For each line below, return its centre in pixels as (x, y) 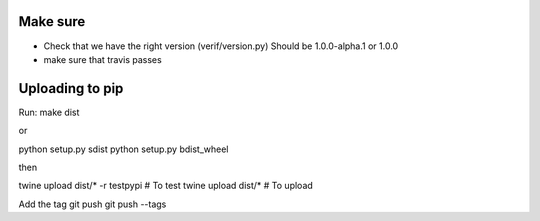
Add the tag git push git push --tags (92, 204)
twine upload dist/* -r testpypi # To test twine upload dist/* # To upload (166, 186)
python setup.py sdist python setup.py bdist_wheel (123, 149)
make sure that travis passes (102, 59)
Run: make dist (49, 112)
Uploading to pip (71, 88)
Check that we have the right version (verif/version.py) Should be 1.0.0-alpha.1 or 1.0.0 (221, 46)
